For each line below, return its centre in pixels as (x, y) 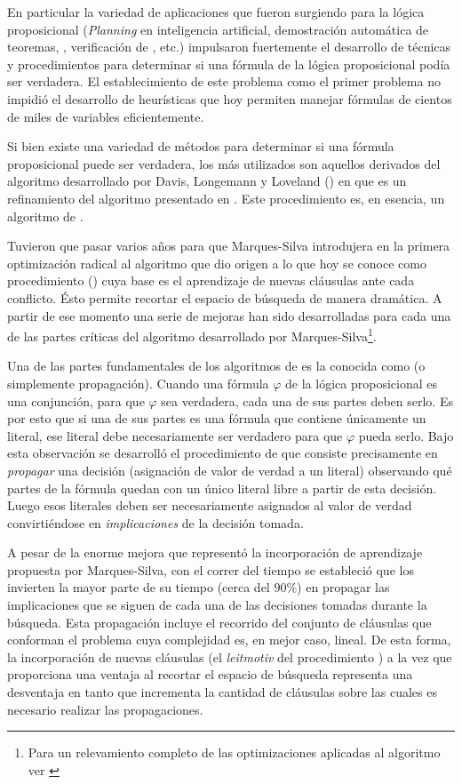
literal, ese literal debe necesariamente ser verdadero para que (175, 435)
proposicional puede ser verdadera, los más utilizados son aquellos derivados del (224, 163)
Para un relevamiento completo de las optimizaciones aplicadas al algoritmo (234, 752)
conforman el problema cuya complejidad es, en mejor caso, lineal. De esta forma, (229, 640)
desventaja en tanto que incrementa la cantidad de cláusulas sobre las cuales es (222, 692)
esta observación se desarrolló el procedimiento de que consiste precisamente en (223, 453)
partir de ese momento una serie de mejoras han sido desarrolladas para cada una (229, 315)
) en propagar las (343, 587)
